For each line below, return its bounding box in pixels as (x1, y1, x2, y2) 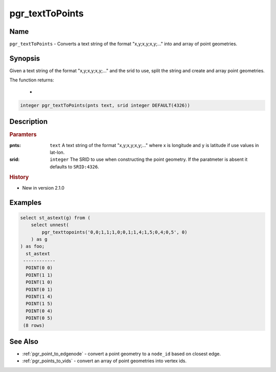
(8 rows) (23, 322, 45, 328)
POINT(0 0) (26, 265, 53, 271)
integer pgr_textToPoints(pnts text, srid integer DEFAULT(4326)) (20, 102, 190, 108)
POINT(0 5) (26, 315, 53, 321)
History (9, 174, 29, 181)
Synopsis (9, 54, 40, 63)
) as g (31, 236, 48, 242)
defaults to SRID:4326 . (50, 163, 99, 170)
